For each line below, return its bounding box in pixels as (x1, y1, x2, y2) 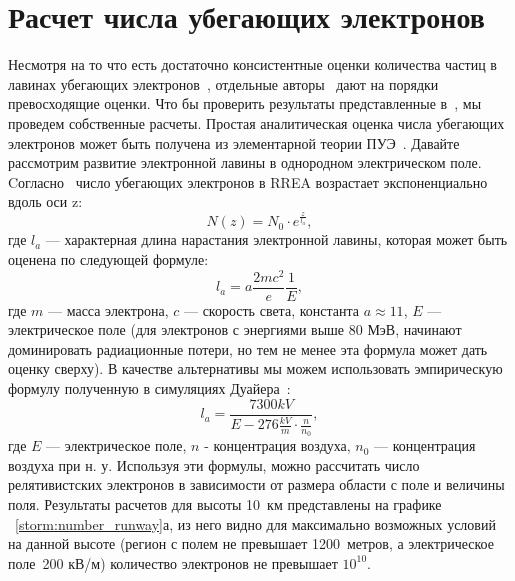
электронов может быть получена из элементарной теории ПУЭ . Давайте (8, 132, 460, 153)
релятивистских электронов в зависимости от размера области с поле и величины (8, 474, 505, 495)
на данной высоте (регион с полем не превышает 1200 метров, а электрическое (8, 533, 494, 554)
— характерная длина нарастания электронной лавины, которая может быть (45, 229, 508, 250)
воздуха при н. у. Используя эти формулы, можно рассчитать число (8, 454, 420, 475)
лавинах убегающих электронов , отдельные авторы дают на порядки (8, 73, 439, 94)
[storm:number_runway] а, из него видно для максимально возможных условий (15, 513, 496, 534)
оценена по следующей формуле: (8, 248, 209, 269)
